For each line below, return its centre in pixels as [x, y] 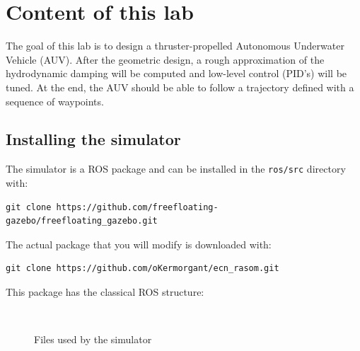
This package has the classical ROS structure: [105, 291]
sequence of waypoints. [55, 101]
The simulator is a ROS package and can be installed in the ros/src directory [176, 169]
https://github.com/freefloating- [137, 207]
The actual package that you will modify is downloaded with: [139, 244]
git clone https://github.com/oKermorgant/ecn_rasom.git [143, 269]
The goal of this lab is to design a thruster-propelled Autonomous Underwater [175, 46]
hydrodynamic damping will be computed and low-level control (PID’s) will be [176, 73]
